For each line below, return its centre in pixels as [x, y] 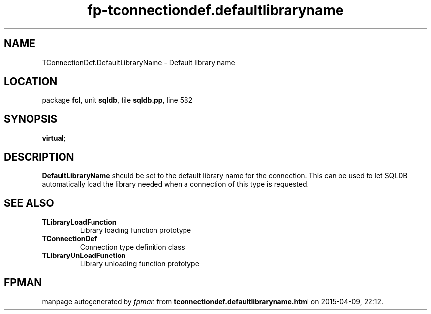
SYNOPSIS [31, 119]
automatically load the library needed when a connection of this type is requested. [175, 184]
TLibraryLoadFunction [79, 222]
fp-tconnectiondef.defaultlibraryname [215, 10]
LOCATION [31, 82]
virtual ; [54, 138]
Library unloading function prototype [139, 263]
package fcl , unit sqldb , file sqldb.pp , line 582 [117, 100]
